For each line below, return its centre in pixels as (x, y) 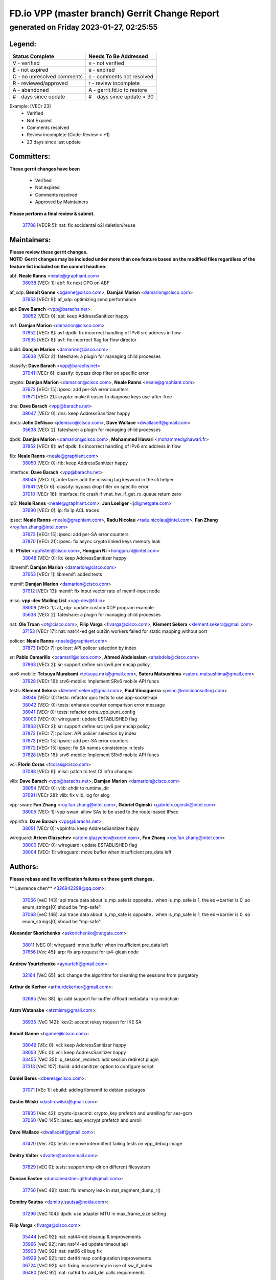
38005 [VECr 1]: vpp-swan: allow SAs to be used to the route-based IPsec (100, 812)
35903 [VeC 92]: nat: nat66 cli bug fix (62, 1251)
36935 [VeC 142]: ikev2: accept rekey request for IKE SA (82, 1022)
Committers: (30, 156)
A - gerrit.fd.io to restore (118, 90)
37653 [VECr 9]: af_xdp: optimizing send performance (79, 300)
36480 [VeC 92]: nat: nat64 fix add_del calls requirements (84, 1273)
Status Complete (33, 56)
